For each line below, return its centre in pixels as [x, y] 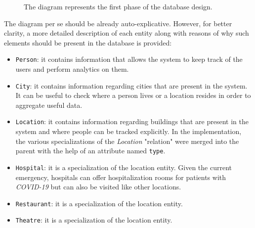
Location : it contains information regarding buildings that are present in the [132, 121]
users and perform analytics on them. [72, 69]
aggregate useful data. [49, 105]
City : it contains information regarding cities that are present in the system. [131, 85]
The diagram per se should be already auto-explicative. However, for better [118, 23]
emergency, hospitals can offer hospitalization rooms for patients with [121, 177]
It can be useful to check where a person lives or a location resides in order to [133, 95]
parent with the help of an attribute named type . [90, 151]
